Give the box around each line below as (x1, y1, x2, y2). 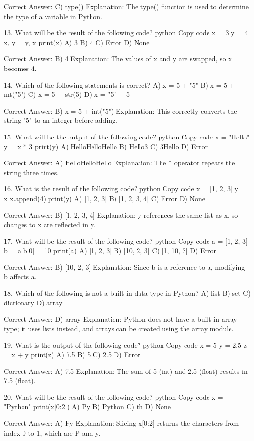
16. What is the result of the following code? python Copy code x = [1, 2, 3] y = (4, 184, 246, 194)
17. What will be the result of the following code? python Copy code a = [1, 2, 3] (4, 235, 248, 246)
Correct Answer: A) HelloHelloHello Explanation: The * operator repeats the (4, 158, 235, 168)
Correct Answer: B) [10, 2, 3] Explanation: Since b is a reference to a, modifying (4, 261, 245, 272)
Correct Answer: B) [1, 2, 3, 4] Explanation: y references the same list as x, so (4, 209, 238, 220)
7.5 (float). (4, 375, 36, 386)
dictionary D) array (4, 297, 63, 307)
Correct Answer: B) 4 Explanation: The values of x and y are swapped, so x (4, 53, 232, 64)
